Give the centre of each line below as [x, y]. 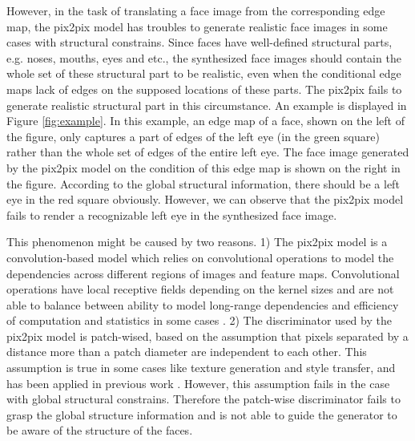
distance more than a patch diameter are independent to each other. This [187, 352]
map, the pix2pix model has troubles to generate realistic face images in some [197, 26]
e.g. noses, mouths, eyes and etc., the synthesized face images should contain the [204, 57]
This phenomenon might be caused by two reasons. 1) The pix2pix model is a [197, 242]
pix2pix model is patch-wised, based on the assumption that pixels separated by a [207, 336]
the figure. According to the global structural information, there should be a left [203, 183]
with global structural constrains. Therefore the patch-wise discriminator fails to [203, 399]
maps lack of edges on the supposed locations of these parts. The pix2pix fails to [204, 89]
